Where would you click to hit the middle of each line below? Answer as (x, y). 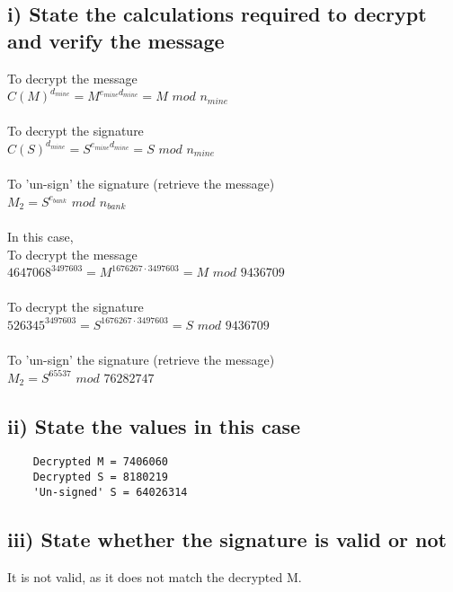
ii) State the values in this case (154, 425)
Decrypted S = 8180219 (100, 477)
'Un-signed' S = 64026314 (110, 492)
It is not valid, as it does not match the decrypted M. (155, 576)
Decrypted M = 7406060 (100, 462)
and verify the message (116, 40)
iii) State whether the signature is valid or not (227, 539)
